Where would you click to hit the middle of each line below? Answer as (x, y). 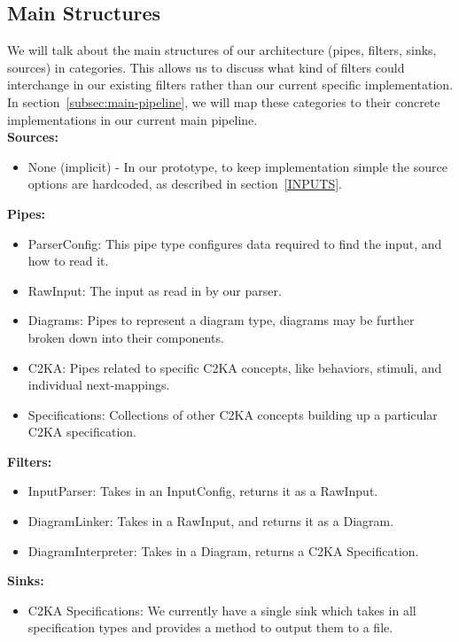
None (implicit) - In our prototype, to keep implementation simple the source (237, 166)
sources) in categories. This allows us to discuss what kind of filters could (206, 67)
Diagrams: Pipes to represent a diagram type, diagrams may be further (221, 320)
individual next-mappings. (99, 385)
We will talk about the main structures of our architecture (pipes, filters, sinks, (222, 50)
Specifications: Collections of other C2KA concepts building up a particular (233, 414)
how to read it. (68, 261)
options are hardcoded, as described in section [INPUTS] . (185, 184)
